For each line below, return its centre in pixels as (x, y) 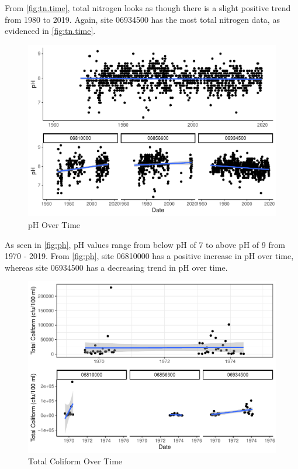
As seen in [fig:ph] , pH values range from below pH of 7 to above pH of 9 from (145, 244)
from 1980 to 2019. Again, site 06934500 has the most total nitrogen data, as (142, 19)
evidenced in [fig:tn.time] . (50, 31)
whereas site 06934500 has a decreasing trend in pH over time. (116, 267)
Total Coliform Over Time (75, 461)
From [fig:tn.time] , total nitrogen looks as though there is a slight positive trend (148, 8)
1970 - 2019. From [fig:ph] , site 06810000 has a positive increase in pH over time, (149, 256)
